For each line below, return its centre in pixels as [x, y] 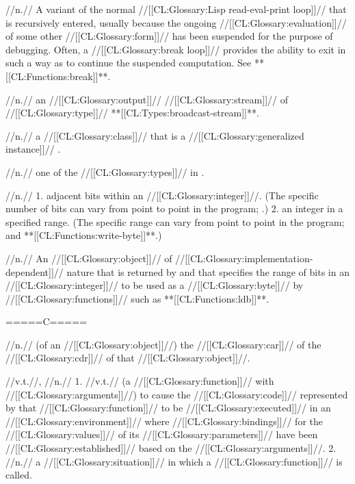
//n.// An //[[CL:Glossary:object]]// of [89, 258]
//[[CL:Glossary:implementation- [244, 258]
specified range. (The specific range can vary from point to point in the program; [175, 221]
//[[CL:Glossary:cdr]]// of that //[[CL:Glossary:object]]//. [128, 358]
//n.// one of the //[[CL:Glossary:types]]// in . [105, 171]
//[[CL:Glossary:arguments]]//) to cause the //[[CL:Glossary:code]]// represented [177, 394]
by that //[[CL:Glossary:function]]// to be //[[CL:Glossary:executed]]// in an [168, 408]
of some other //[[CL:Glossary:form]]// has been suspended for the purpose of [169, 36]
